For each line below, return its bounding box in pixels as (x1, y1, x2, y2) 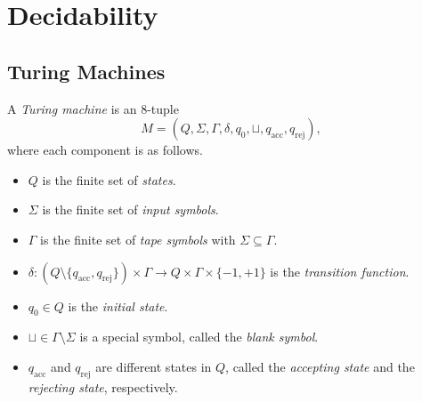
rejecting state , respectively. (28, 377, 178, 396)
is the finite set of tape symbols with (40, 229, 236, 248)
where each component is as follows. (7, 141, 203, 159)
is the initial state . (68, 296, 168, 315)
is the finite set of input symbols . (42, 200, 219, 219)
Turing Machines (7, 57, 166, 84)
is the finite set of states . (42, 170, 176, 189)
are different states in (95, 357, 212, 375)
